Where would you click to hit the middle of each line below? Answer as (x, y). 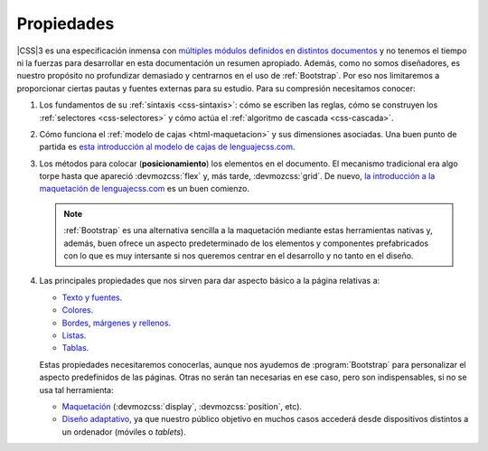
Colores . (78, 310)
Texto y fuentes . (92, 297)
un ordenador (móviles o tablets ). (124, 432)
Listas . (74, 335)
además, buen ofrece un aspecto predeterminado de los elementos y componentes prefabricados (246, 243)
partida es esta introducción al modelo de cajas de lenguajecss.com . (167, 147)
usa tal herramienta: (76, 390)
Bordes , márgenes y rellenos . (117, 323)
